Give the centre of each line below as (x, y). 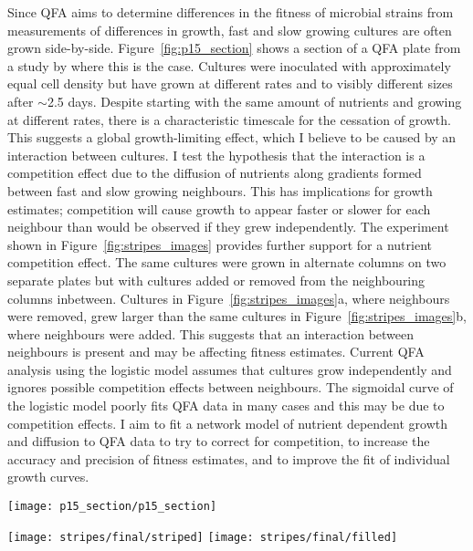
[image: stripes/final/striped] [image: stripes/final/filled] (203, 537)
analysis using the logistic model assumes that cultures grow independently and (230, 369)
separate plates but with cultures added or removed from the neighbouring (216, 280)
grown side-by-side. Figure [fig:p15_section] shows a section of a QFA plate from (234, 48)
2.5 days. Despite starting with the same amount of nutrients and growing (254, 101)
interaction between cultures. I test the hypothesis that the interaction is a (216, 155)
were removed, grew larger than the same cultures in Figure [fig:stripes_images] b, (237, 316)
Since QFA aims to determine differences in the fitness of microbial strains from (231, 12)
